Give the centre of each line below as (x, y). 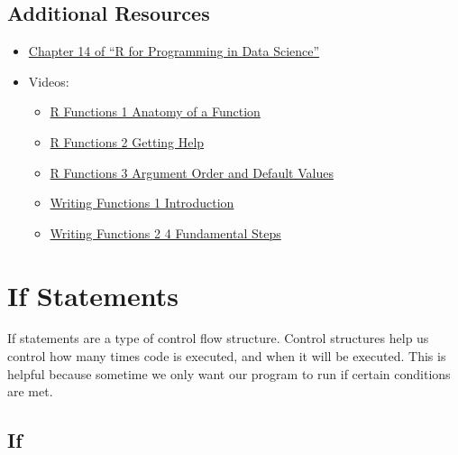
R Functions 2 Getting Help (127, 141)
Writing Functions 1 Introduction (142, 203)
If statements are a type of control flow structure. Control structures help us (218, 338)
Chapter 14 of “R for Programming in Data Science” (174, 51)
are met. (30, 391)
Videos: (49, 81)
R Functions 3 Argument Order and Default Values (192, 172)
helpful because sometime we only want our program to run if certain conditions (229, 373)
